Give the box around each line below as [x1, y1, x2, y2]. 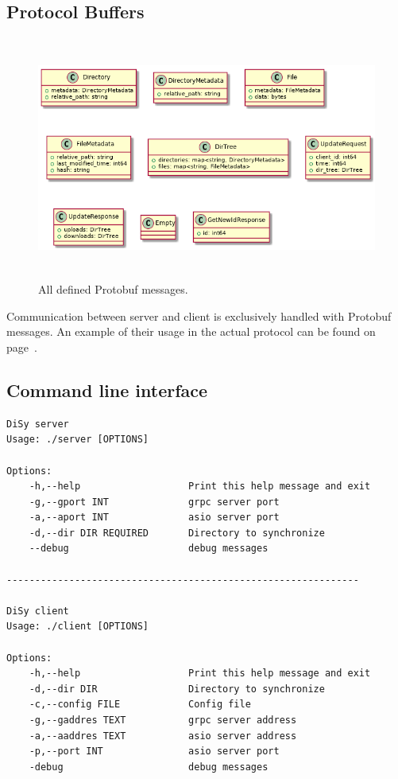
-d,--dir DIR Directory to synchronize [29, 683, 325, 695]
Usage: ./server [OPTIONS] [6, 434, 149, 446]
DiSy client [6, 605, 69, 617]
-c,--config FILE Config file [29, 699, 251, 711]
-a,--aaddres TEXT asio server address [29, 730, 297, 742]
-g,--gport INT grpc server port [29, 496, 280, 508]
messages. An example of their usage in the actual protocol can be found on [6, 323, 376, 340]
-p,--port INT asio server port [29, 746, 280, 758]
